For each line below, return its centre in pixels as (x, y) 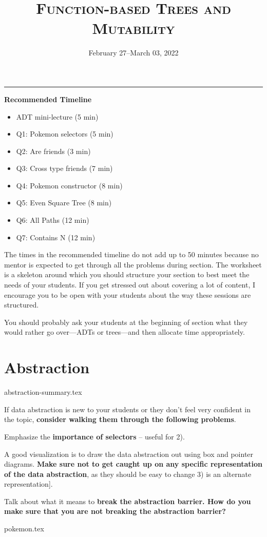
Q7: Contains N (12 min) (56, 237)
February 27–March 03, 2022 (133, 53)
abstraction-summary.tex (43, 392)
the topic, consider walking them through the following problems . (120, 419)
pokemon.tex (24, 529)
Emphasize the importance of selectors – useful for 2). (94, 436)
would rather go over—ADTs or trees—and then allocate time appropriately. (125, 332)
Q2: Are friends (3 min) (53, 151)
